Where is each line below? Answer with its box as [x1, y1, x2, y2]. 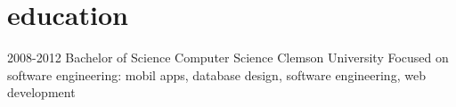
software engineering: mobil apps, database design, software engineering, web [7, 65, 426, 84]
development [7, 83, 76, 102]
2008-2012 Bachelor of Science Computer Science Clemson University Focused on [7, 48, 449, 67]
